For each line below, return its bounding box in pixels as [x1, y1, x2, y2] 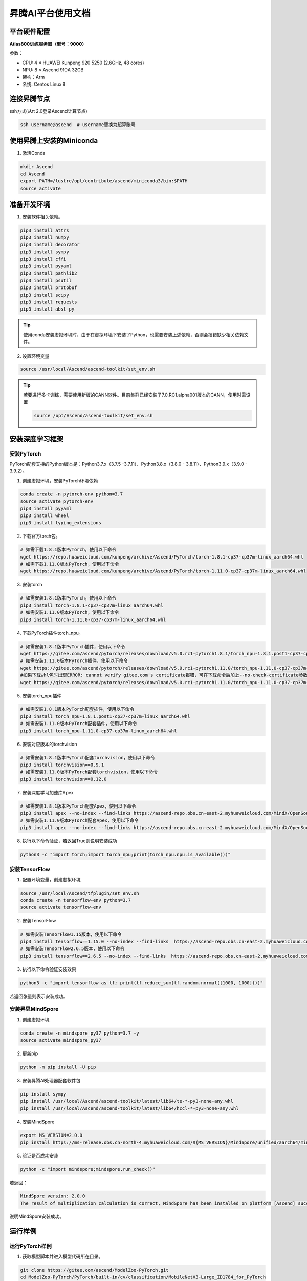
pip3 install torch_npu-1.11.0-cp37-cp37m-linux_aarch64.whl [20, 728, 177, 734]
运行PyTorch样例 [9, 1243, 52, 1250]
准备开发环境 [9, 200, 50, 209]
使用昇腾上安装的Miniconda [9, 136, 98, 146]
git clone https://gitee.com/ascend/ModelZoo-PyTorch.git [20, 1267, 169, 1273]
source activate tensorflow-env [20, 904, 102, 911]
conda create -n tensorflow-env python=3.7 [20, 897, 131, 903]
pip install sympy [20, 1091, 67, 1097]
